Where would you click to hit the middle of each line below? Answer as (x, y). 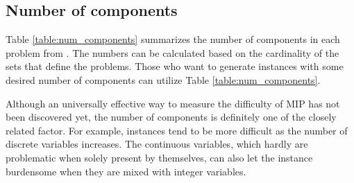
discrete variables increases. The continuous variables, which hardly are (157, 144)
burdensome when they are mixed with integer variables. (126, 171)
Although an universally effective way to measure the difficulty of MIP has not (173, 103)
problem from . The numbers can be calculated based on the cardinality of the (172, 52)
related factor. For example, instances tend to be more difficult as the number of (177, 130)
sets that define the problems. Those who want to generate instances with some (175, 66)
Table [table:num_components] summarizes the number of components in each (173, 39)
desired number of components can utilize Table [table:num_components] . (163, 79)
